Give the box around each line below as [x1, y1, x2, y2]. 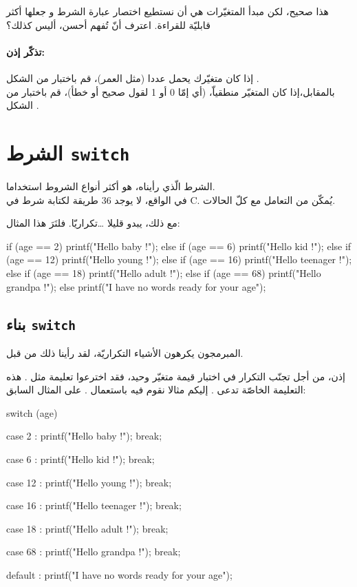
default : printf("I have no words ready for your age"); [6, 567, 232, 581]
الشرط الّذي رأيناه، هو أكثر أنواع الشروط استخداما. [6, 179, 215, 194]
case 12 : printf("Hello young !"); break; [6, 475, 172, 489]
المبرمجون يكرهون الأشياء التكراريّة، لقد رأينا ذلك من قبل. [6, 345, 244, 360]
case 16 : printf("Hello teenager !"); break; [6, 498, 182, 513]
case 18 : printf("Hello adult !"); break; [6, 521, 169, 535]
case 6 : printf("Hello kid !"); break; [6, 451, 155, 466]
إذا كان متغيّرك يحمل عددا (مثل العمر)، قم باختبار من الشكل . [6, 70, 259, 85]
